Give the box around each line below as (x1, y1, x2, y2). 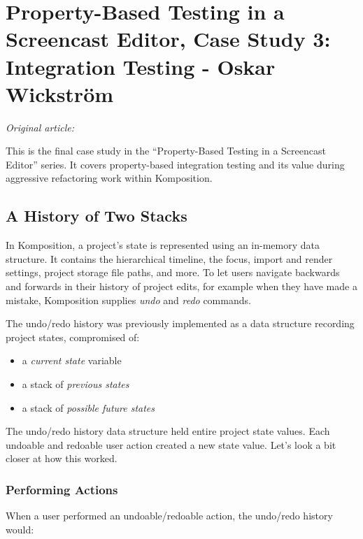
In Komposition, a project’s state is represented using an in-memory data (6, 238, 320, 252)
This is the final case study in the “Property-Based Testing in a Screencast (6, 143, 326, 158)
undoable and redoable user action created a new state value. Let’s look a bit (6, 437, 336, 452)
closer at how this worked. (6, 451, 118, 466)
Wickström (6, 79, 114, 108)
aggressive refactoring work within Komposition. (6, 171, 213, 185)
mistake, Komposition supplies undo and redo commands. (6, 292, 251, 307)
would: (6, 522, 34, 536)
